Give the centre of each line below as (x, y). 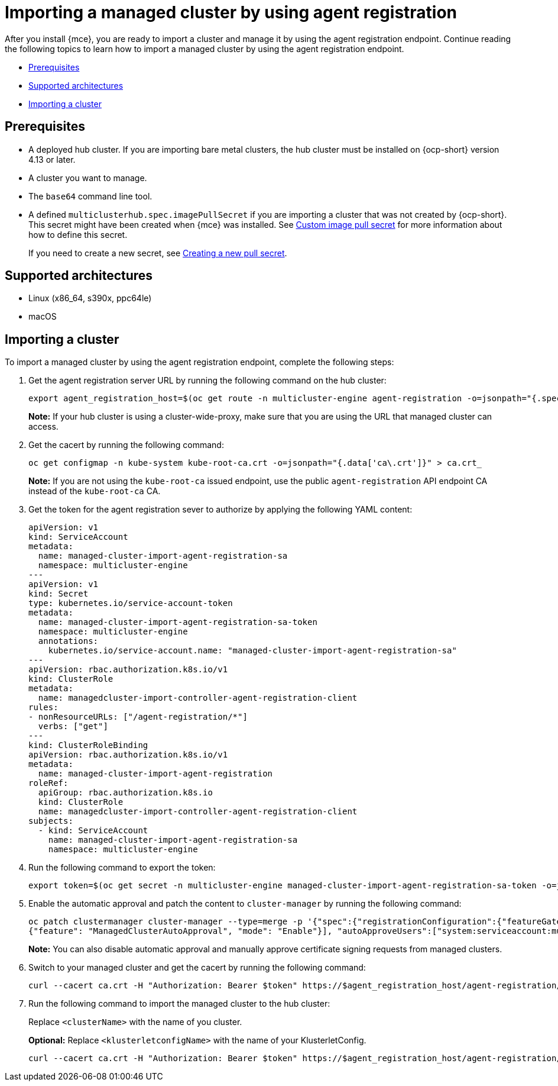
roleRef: (48, 783)
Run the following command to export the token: (122, 868)
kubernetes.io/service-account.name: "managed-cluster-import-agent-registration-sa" (252, 651)
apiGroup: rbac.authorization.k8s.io (125, 793)
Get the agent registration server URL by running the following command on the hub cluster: (207, 381)
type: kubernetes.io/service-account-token (131, 603)
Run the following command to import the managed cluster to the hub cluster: (179, 1004)
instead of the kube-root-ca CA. (95, 491)
